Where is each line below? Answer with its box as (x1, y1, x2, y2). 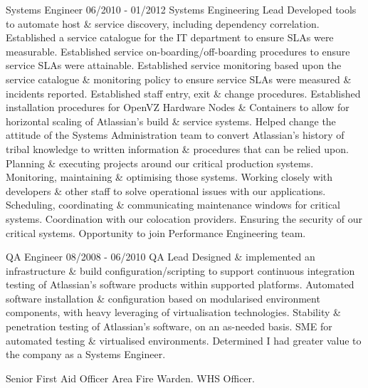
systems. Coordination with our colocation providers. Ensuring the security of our (6, 211, 363, 226)
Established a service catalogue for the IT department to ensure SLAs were (6, 30, 334, 45)
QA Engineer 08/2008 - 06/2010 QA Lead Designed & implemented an (6, 249, 315, 264)
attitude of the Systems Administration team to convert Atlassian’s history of (6, 127, 345, 142)
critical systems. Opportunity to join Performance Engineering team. (6, 225, 306, 240)
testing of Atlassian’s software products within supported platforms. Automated (6, 277, 354, 292)
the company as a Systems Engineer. (6, 347, 166, 362)
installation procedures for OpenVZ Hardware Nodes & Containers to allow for (6, 100, 349, 115)
